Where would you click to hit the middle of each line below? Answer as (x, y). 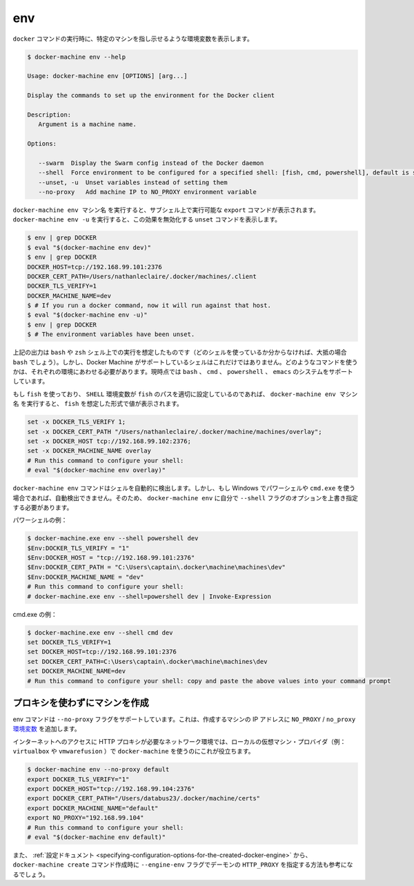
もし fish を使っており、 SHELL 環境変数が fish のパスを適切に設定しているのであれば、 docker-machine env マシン (185, 394)
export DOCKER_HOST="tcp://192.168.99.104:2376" (111, 789)
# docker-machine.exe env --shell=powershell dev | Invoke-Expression (149, 596)
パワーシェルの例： (40, 520)
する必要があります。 (43, 507)
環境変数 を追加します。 (47, 729)
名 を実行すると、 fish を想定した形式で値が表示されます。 (98, 404)
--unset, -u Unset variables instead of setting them (133, 182)
